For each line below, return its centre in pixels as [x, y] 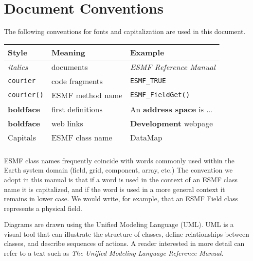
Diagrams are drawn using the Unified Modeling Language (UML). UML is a [119, 224]
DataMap [146, 137]
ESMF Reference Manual [173, 67]
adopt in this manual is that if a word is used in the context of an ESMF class [121, 179]
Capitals [22, 137]
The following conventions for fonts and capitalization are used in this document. [125, 31]
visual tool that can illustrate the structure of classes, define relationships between [126, 234]
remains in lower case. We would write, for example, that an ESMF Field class [121, 199]
